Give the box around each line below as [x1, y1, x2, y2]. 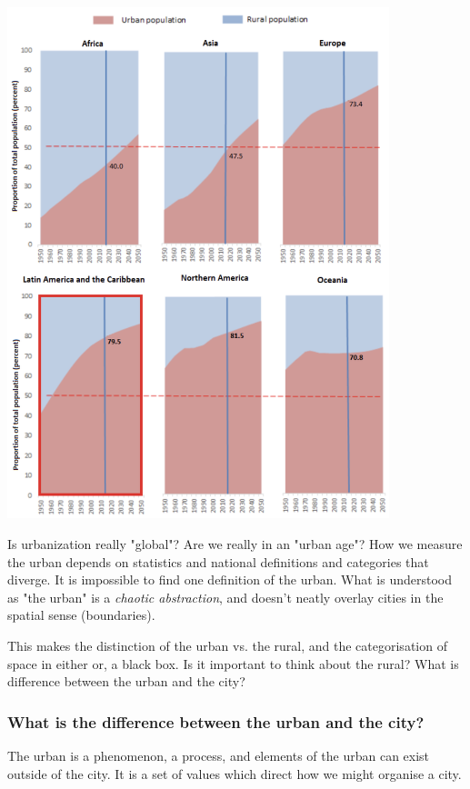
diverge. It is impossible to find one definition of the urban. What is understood [7, 570, 453, 589]
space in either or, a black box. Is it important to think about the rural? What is [7, 654, 459, 673]
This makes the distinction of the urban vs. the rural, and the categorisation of [7, 635, 447, 654]
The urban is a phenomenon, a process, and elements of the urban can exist [7, 745, 430, 764]
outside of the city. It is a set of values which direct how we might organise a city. [7, 764, 462, 783]
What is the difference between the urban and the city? [7, 710, 425, 733]
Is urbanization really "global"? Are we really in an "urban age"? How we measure [7, 534, 463, 553]
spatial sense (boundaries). [7, 605, 155, 624]
